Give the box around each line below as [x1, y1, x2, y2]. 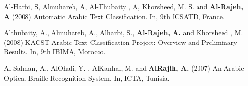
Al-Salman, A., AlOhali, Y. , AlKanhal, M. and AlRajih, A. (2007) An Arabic [4, 63, 244, 73]
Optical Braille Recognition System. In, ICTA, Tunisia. [4, 72, 170, 83]
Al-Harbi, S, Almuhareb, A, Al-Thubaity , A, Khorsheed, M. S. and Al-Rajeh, [4, 1, 243, 11]
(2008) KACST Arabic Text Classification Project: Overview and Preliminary [4, 37, 237, 47]
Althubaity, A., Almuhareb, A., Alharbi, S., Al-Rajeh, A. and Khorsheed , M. [4, 27, 243, 38]
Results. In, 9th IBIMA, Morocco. [4, 46, 106, 57]
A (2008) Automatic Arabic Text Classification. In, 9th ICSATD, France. [4, 11, 224, 21]
